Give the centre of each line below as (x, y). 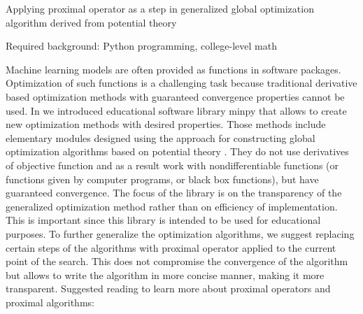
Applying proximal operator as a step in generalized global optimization (160, 8)
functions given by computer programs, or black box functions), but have (162, 179)
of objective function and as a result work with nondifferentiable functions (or (172, 165)
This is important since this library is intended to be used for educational (163, 220)
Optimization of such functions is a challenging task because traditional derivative (181, 83)
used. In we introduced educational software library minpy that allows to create (176, 110)
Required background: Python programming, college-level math (141, 46)
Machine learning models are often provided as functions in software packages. (173, 69)
